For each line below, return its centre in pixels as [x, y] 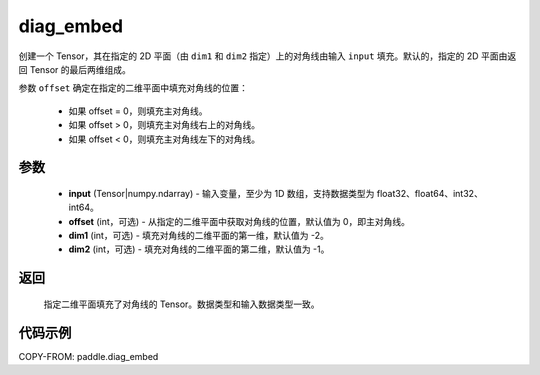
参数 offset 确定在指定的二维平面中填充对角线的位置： [133, 88]
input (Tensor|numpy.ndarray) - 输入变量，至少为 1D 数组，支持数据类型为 [221, 193]
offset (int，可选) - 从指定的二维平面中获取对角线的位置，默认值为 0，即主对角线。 [239, 221]
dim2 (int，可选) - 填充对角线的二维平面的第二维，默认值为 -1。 [199, 249]
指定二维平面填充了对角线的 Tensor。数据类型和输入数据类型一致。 [181, 304]
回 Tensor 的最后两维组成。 [75, 69]
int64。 [83, 207]
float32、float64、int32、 [430, 193]
